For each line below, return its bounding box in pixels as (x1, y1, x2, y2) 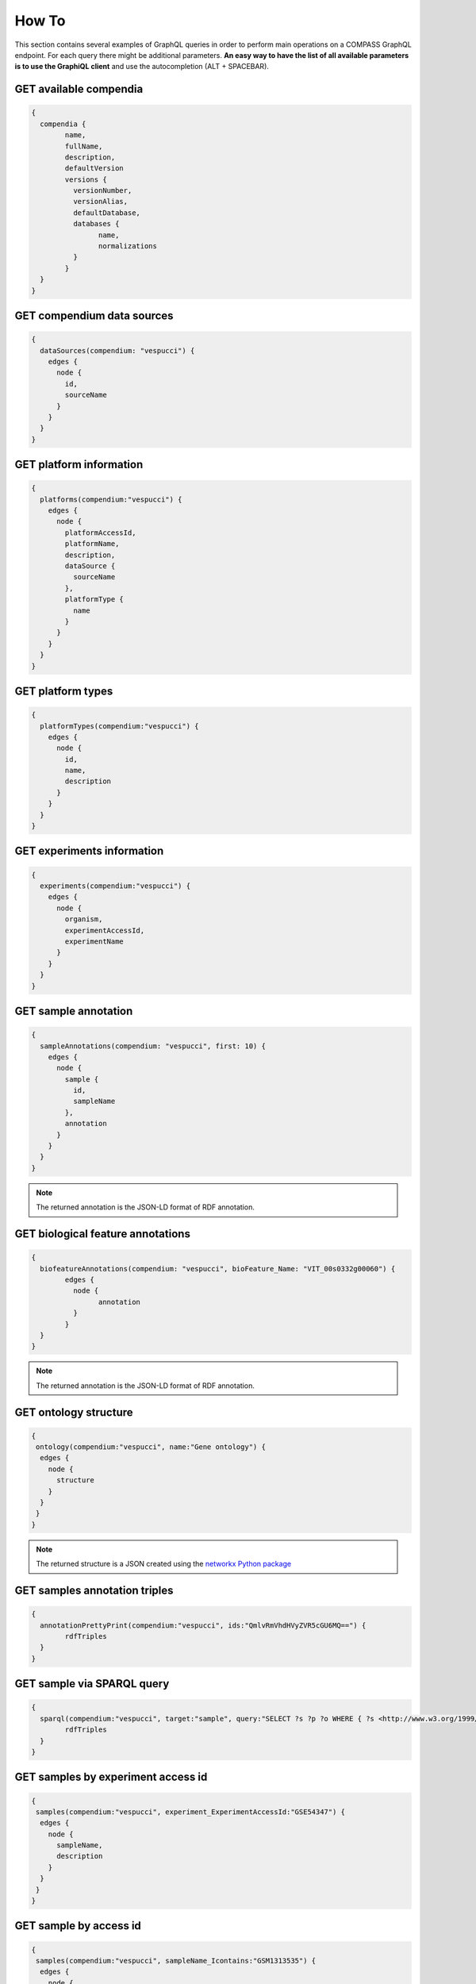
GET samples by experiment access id (14, 1771, 208, 1784)
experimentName (64, 936, 125, 946)
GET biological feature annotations (14, 1227, 190, 1240)
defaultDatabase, (72, 208, 140, 217)
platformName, (64, 540, 120, 548)
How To (14, 12, 66, 29)
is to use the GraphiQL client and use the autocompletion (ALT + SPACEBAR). (14, 62, 270, 71)
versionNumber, (72, 186, 132, 195)
